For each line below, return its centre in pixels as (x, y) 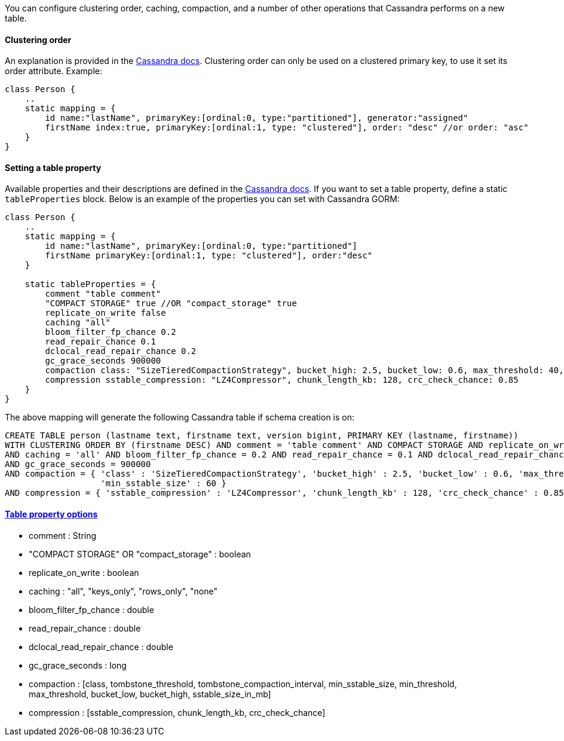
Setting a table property (53, 167)
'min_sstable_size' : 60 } (163, 484)
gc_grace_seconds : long (78, 665)
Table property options (51, 514)
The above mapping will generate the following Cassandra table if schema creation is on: (180, 417)
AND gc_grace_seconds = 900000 (78, 464)
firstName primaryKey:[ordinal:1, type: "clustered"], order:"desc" (209, 256)
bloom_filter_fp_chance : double (91, 609)
